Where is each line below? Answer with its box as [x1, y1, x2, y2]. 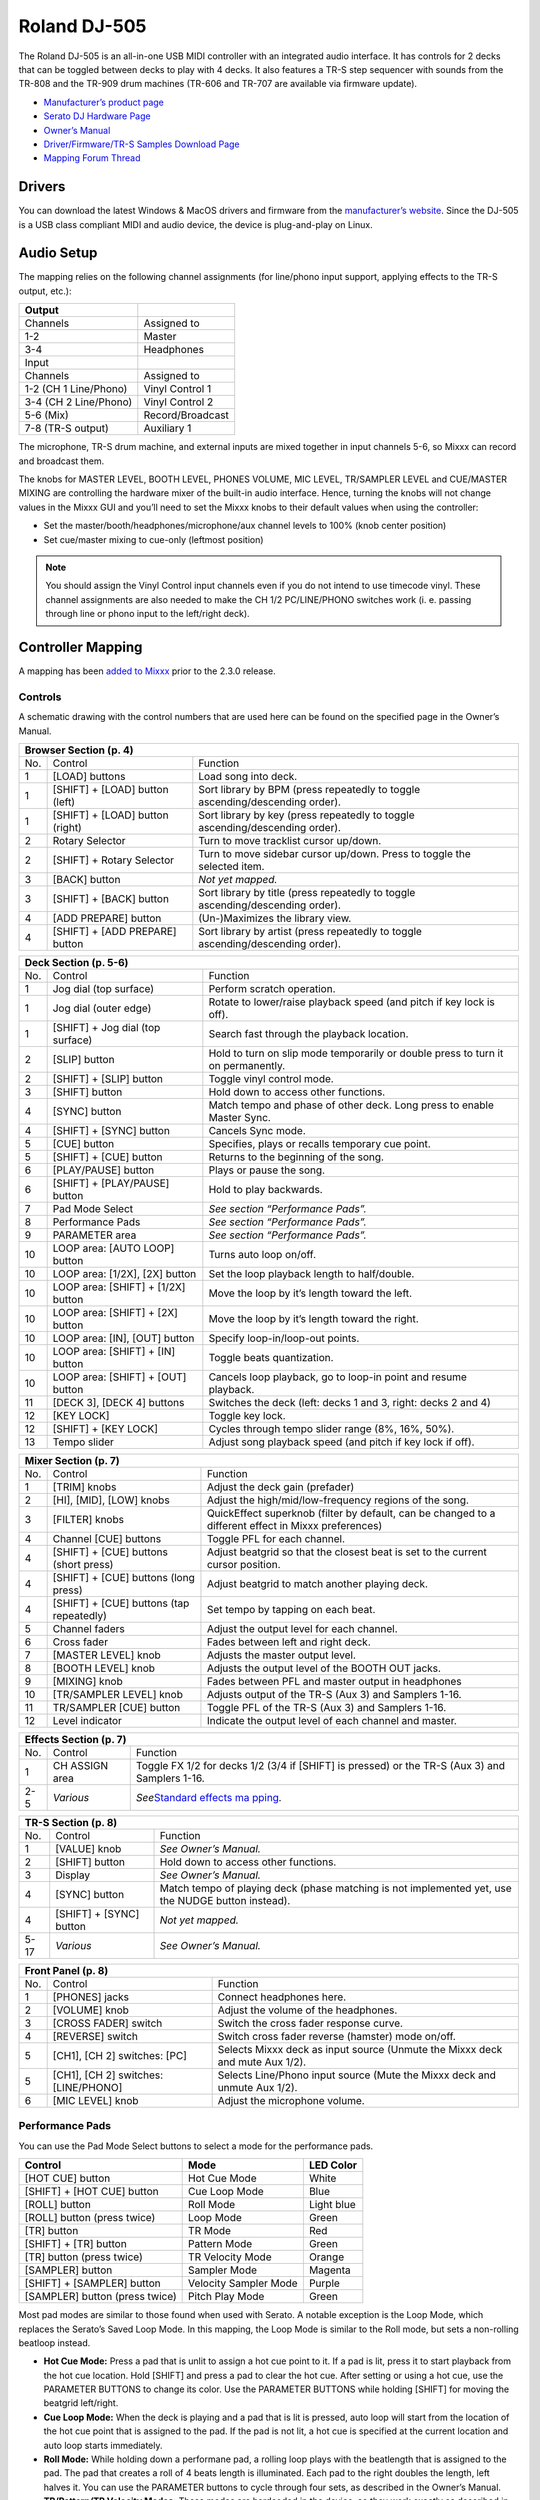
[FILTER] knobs [52, 1513, 125, 1526]
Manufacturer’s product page [43, 96, 165, 108]
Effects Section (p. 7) [24, 1733, 127, 1746]
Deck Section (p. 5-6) [24, 956, 129, 969]
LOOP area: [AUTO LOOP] [52, 1241, 175, 1255]
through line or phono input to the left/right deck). [45, 608, 250, 620]
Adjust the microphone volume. [217, 2094, 365, 2107]
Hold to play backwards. [208, 1183, 324, 1196]
